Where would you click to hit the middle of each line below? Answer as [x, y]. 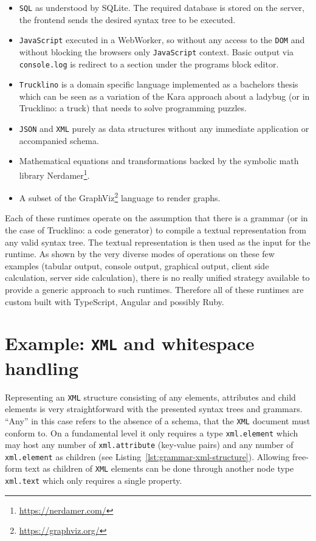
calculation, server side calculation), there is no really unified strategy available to [157, 277]
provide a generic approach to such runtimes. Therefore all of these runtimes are [154, 289]
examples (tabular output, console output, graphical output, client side [137, 265]
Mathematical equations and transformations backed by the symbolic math [159, 161]
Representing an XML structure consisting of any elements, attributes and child [150, 397]
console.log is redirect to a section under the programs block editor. [149, 64]
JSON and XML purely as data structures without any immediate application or [164, 129]
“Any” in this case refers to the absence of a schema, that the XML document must [158, 420]
